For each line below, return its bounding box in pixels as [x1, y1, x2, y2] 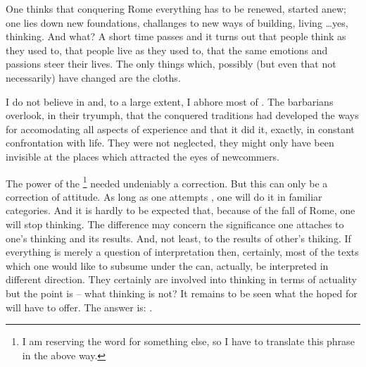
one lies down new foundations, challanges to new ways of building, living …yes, [6, 15, 348, 30]
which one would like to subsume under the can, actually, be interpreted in [6, 258, 329, 273]
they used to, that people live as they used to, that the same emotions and [6, 42, 328, 57]
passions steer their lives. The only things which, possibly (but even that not [6, 56, 336, 71]
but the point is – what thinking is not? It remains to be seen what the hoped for [6, 285, 358, 300]
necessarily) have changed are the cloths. [6, 70, 181, 85]
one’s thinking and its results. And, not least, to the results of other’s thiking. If [6, 230, 351, 245]
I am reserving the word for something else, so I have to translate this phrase [22, 334, 355, 349]
